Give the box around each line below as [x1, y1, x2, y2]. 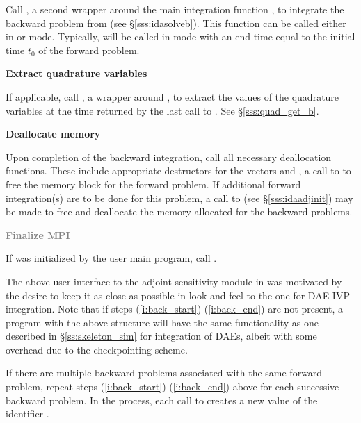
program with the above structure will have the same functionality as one [6, 315, 319, 329]
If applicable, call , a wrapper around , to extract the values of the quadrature [6, 89, 339, 103]
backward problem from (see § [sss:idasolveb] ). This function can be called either [6, 15, 346, 30]
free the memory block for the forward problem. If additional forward [6, 176, 301, 191]
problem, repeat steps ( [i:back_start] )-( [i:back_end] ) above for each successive [6, 379, 339, 394]
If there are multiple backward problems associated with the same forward [6, 365, 323, 380]
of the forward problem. [38, 42, 140, 57]
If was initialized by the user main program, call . [6, 251, 217, 265]
